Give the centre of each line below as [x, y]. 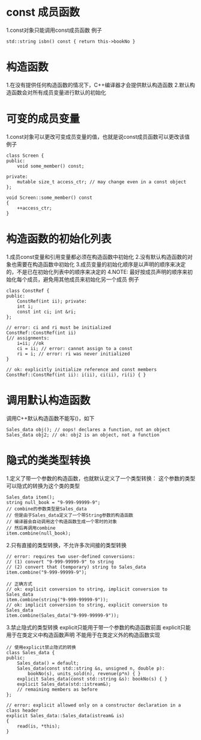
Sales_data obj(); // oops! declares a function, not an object [88, 429]
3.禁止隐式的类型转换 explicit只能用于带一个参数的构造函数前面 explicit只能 [98, 627]
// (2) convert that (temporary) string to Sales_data [76, 567]
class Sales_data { [31, 652]
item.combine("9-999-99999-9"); [46, 572]
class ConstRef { [28, 291]
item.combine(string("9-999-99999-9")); [58, 599]
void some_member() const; [51, 166]
